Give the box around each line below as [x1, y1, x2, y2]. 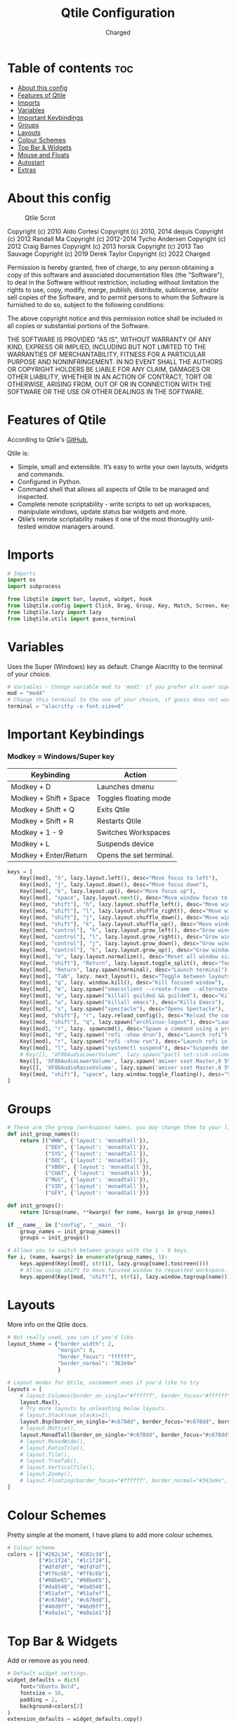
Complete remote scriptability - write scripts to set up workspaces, [17, 500, 212, 508]
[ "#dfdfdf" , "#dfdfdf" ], [38, 1563, 112, 1571]
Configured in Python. [17, 477, 82, 486]
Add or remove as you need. [7, 1656, 90, 1665]
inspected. [17, 492, 48, 500]
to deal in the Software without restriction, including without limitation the [7, 278, 219, 286]
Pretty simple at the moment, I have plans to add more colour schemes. [7, 1530, 214, 1539]
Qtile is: [7, 448, 29, 457]
